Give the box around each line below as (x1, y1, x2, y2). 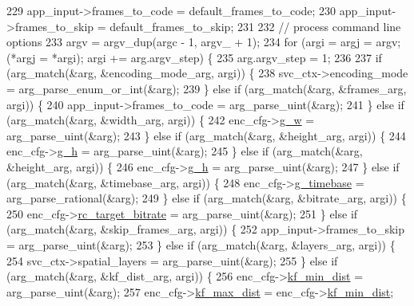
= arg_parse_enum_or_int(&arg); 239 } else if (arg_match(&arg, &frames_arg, (6, 80, 407, 96)
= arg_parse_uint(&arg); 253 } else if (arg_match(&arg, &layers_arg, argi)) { (6, 236, 396, 253)
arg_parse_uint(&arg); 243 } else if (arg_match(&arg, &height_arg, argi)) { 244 (6, 127, 406, 143)
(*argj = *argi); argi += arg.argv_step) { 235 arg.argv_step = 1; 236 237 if (6, 49, 382, 65)
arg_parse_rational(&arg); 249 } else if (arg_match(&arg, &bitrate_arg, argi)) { (6, 190, 407, 206)
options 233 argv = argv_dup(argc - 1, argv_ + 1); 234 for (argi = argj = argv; (6, 33, 401, 50)
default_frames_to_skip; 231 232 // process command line (109, 18, 401, 34)
